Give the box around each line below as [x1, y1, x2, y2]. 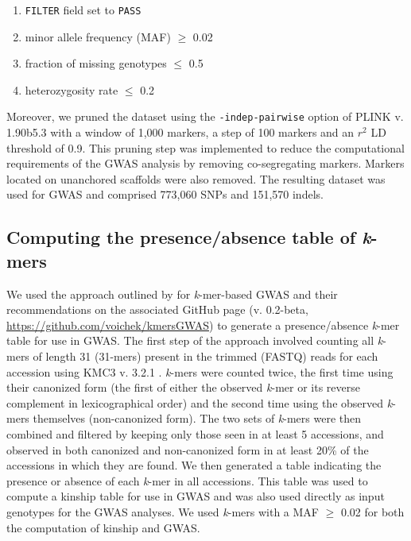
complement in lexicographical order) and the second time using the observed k [6, 394, 393, 411]
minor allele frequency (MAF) [25, 28, 171, 44]
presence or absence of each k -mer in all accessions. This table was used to [6, 472, 368, 489]
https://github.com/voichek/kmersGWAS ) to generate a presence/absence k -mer [6, 316, 400, 333]
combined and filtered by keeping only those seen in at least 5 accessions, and [6, 426, 384, 442]
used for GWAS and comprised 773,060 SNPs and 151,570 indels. [6, 186, 324, 203]
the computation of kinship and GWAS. [6, 519, 200, 535]
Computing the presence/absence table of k [6, 225, 371, 249]
